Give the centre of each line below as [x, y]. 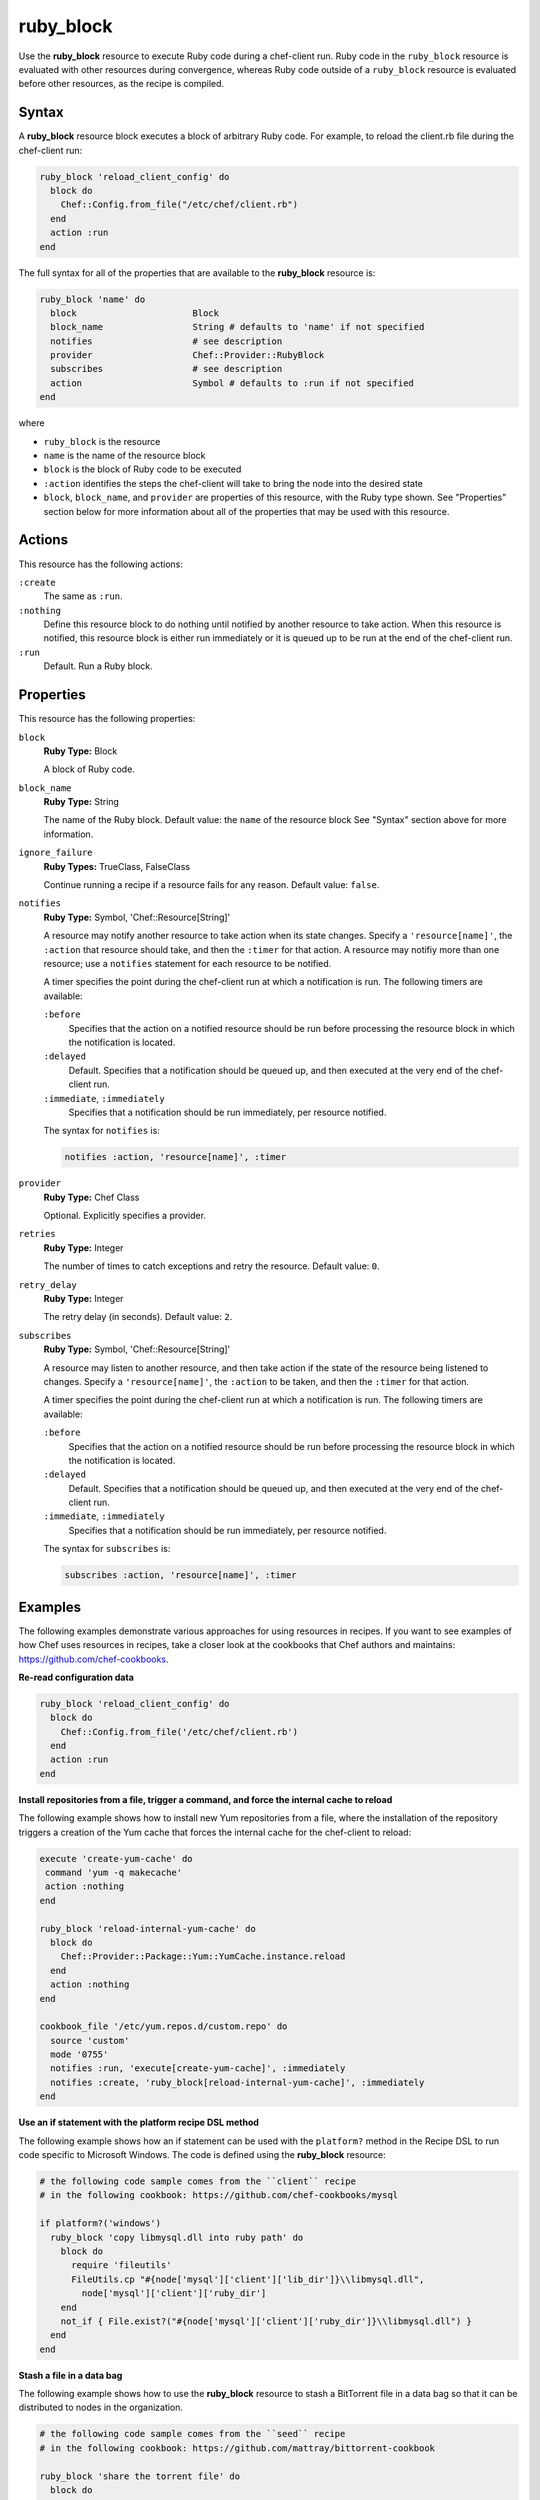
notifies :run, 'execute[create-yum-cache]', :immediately [198, 2068]
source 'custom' [90, 2040]
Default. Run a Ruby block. [98, 666]
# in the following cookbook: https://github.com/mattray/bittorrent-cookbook [237, 2448]
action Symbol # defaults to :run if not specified [232, 383]
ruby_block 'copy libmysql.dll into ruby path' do [177, 2237]
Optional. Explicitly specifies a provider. [125, 1216]
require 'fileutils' [121, 2265]
